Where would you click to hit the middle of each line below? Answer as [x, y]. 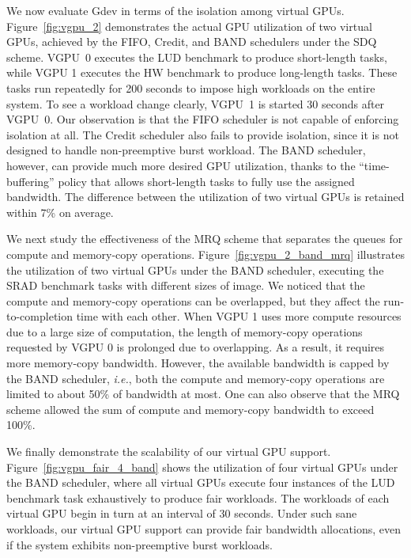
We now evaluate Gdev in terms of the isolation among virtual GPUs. [175, 10]
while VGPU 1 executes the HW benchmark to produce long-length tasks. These [202, 72]
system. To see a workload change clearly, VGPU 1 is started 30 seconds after [196, 103]
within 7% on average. [60, 212]
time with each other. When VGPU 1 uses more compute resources [239, 316]
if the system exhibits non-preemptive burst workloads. [140, 544]
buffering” [30, 181]
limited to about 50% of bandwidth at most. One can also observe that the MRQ [203, 394]
